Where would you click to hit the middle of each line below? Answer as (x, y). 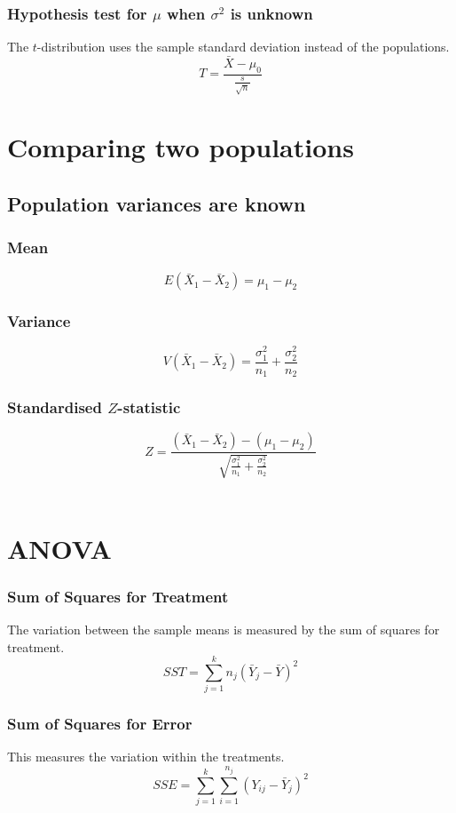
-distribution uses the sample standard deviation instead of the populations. (243, 47)
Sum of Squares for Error (100, 724)
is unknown (271, 13)
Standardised (55, 407)
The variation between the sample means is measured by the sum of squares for (224, 629)
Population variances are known (157, 203)
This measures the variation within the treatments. (146, 757)
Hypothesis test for (77, 13)
